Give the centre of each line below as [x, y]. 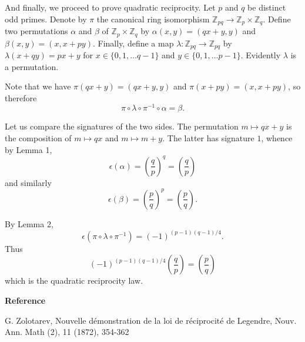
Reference [25, 301]
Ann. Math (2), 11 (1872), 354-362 [67, 332]
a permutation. [32, 66]
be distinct [267, 7]
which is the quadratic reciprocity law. [74, 280]
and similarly [28, 182]
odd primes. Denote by [46, 19]
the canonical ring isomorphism [153, 19]
